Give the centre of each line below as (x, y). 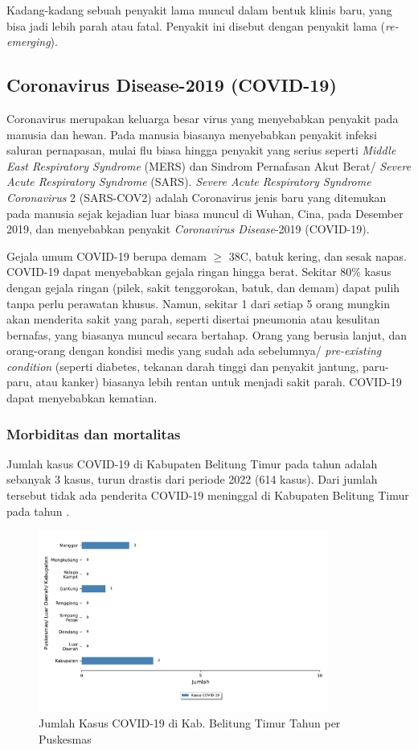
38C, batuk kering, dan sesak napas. (318, 255)
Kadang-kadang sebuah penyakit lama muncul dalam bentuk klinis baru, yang (199, 10)
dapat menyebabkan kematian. (82, 398)
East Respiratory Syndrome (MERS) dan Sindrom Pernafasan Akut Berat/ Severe (209, 165)
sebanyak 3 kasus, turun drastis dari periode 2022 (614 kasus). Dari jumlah (192, 479)
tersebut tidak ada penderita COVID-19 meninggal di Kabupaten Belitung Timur (208, 495)
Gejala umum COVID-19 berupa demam (107, 255)
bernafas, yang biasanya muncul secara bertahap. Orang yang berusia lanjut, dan (207, 334)
